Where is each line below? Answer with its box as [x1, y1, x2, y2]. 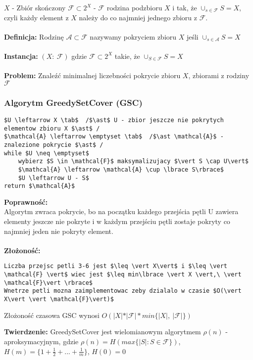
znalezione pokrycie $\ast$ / [4, 141, 103, 148]
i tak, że [172, 2, 197, 12]
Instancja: [4, 50, 38, 61]
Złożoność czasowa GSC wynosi [4, 310, 100, 320]
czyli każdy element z [4, 12, 69, 22]
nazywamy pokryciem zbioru [90, 31, 177, 42]
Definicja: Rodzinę [4, 31, 64, 42]
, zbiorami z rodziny [188, 70, 250, 81]
